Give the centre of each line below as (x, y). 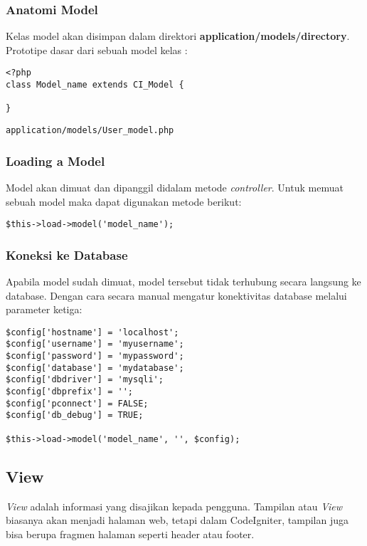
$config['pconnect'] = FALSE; (77, 403)
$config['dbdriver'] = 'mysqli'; (85, 380)
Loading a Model (55, 161)
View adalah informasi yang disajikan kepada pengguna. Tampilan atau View (174, 506)
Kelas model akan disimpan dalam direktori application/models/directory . (178, 36)
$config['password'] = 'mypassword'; (95, 356)
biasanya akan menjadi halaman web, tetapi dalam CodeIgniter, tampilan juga (177, 520)
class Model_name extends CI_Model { (95, 85)
